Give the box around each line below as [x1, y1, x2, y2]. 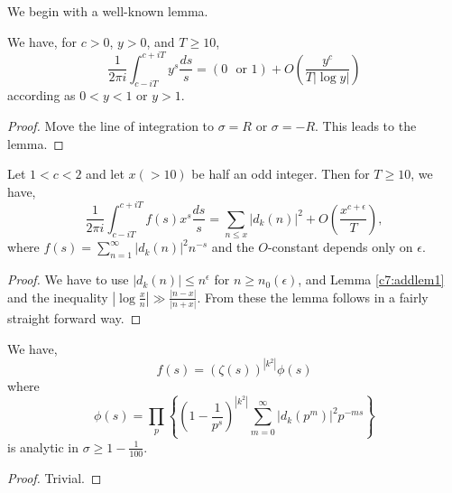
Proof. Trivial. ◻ [7, 468, 102, 487]
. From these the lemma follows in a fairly [197, 287, 429, 306]
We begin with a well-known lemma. [7, 2, 208, 20]
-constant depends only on [267, 237, 413, 256]
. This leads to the [315, 116, 417, 135]
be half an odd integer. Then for [191, 164, 370, 183]
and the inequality [7, 287, 108, 306]
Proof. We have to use [7, 270, 129, 289]
